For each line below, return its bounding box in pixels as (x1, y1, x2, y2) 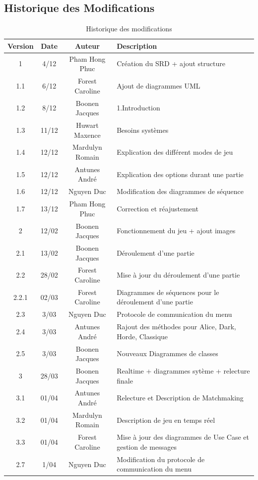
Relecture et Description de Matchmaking (117, 392, 244, 403)
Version (7, 40, 34, 51)
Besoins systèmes (117, 124, 169, 135)
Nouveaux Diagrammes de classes (117, 348, 218, 359)
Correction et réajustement (117, 203, 198, 213)
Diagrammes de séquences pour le (117, 287, 219, 297)
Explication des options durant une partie (117, 169, 244, 179)
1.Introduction (117, 102, 160, 113)
